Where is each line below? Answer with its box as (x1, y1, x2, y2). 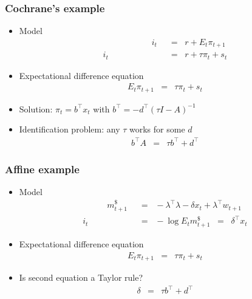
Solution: (19, 102, 53, 115)
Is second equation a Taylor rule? (19, 271, 143, 283)
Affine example (5, 161, 80, 176)
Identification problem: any (19, 123, 120, 136)
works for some (129, 123, 185, 136)
